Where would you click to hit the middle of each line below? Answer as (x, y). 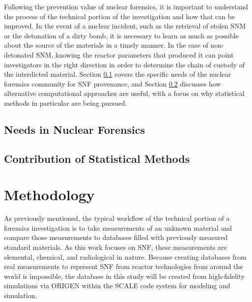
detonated (19, 54)
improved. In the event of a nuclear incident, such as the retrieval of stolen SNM (125, 26)
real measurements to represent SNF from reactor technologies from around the (124, 266)
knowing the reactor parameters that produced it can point (145, 54)
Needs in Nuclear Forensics (74, 129)
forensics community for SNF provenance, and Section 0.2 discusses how (112, 83)
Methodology (49, 195)
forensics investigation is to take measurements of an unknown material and (118, 227)
